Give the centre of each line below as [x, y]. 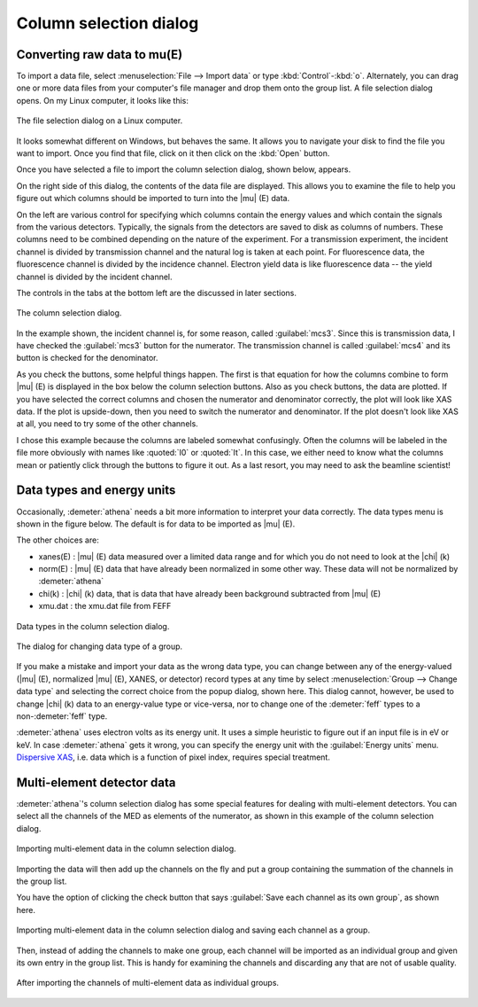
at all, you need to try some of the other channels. [107, 424]
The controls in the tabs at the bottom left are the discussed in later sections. [156, 293]
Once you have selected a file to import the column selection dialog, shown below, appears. [184, 169]
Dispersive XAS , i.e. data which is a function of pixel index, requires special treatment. [173, 757]
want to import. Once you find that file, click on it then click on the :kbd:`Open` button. [173, 153]
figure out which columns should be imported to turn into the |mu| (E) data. [153, 199]
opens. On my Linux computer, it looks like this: [103, 100]
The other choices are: [58, 540]
